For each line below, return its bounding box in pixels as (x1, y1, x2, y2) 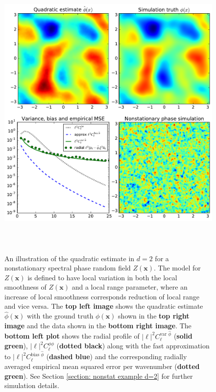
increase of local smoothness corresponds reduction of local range (4, 291, 200, 301)
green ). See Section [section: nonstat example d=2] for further (4, 370, 193, 381)
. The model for (154, 263, 201, 273)
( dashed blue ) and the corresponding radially (46, 351, 187, 362)
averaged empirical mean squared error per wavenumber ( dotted (4, 361, 200, 371)
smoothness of (4, 282, 47, 292)
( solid (173, 331, 192, 341)
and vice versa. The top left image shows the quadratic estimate (4, 301, 203, 311)
